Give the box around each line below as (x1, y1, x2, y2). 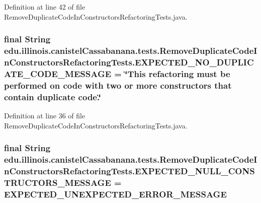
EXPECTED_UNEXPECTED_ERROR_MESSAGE (4, 187, 227, 200)
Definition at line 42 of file (4, 2, 85, 12)
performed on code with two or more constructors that (4, 79, 232, 91)
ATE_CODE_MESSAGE (4, 67, 112, 80)
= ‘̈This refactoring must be (114, 67, 230, 80)
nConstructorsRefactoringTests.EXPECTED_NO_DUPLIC (4, 55, 254, 68)
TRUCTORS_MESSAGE (4, 176, 111, 188)
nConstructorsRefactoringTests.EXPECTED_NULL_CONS (4, 164, 255, 177)
